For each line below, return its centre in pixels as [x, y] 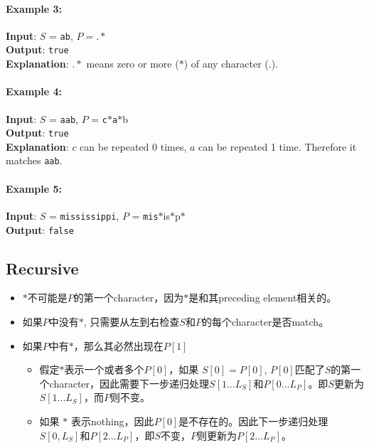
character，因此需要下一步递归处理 [129, 383]
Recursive [42, 268]
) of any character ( [226, 64]
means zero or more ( [133, 64]
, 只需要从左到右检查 [132, 321]
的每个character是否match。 [265, 321]
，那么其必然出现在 [118, 345]
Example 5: [34, 188]
